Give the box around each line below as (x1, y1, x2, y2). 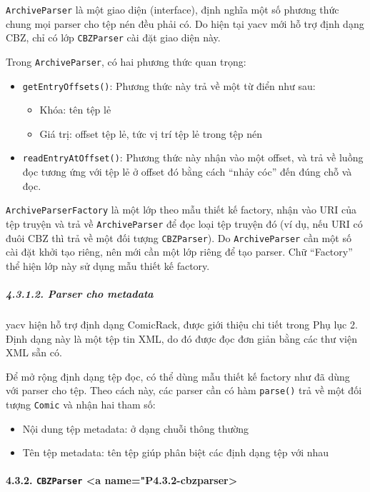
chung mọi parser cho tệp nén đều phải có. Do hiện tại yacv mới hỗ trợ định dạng (6, 16, 364, 31)
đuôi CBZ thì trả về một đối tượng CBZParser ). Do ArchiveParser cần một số (6, 230, 351, 245)
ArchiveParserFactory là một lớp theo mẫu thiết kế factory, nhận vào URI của (6, 202, 357, 217)
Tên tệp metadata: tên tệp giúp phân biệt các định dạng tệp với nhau (22, 445, 329, 460)
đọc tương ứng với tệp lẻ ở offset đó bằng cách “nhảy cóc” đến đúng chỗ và (22, 164, 352, 179)
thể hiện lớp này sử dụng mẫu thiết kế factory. (6, 258, 210, 273)
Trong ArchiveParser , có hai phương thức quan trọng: (6, 54, 246, 69)
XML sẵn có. (6, 345, 62, 360)
